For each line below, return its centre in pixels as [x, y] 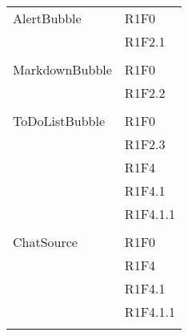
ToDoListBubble [59, 121]
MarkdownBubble [62, 69]
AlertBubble [47, 18]
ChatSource [45, 242]
